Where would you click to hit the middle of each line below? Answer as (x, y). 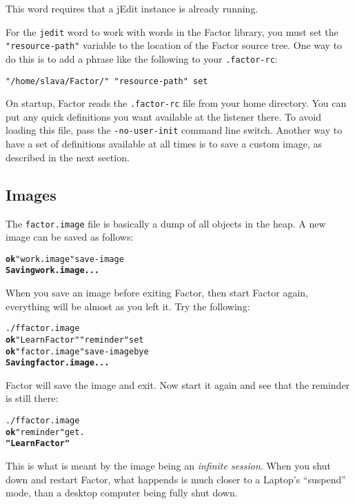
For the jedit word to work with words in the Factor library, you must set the (172, 31)
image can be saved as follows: (70, 237)
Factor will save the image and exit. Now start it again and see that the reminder (178, 384)
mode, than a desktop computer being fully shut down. (122, 493)
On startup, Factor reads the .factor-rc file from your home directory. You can (176, 103)
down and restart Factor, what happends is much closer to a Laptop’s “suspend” (176, 479)
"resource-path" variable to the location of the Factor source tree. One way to (174, 45)
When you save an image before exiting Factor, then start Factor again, (157, 293)
